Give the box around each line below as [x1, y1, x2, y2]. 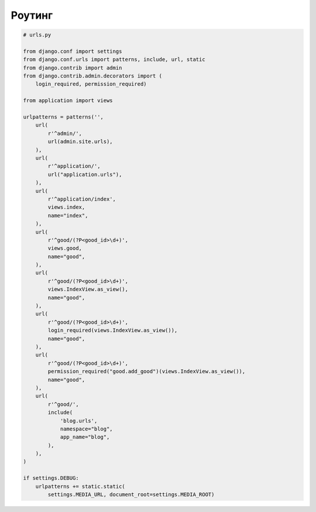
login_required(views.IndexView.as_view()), [47, 327, 178, 334]
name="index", [47, 212, 88, 219]
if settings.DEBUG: [23, 475, 79, 482]
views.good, [47, 245, 82, 252]
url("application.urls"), [47, 171, 122, 178]
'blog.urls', [60, 417, 98, 424]
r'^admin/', [47, 130, 82, 137]
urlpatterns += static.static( [35, 483, 125, 490]
